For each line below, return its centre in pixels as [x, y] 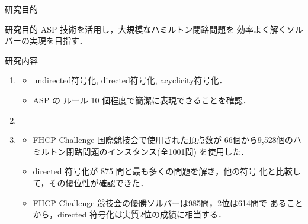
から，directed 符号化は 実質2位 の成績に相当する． [129, 214]
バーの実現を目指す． [46, 40]
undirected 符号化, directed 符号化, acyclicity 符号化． [130, 80]
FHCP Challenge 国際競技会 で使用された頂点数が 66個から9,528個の [163, 140]
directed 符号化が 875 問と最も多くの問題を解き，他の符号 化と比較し [167, 171]
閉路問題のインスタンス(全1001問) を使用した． [158, 151]
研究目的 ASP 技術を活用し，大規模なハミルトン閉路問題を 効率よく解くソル [154, 29]
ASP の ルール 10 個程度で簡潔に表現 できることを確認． [142, 100]
